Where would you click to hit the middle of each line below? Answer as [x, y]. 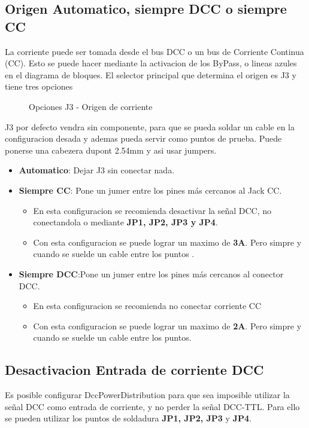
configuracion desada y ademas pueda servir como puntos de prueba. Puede [143, 138]
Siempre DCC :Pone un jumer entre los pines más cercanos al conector [151, 273]
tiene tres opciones [39, 86]
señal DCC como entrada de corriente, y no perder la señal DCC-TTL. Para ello [152, 406]
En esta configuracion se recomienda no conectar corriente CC [147, 306]
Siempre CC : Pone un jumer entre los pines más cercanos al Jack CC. [150, 190]
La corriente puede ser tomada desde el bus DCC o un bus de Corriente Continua [154, 51]
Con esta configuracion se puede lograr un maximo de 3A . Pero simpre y [167, 242]
